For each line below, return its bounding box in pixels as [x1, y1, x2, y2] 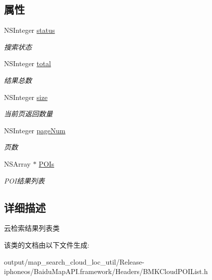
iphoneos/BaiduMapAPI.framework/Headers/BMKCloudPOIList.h [4, 266, 208, 277]
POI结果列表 [4, 175, 45, 186]
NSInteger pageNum [4, 125, 66, 135]
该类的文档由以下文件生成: [4, 239, 89, 250]
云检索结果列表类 [4, 223, 60, 233]
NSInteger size [4, 92, 48, 102]
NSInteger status [4, 25, 55, 35]
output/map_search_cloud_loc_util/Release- [4, 256, 144, 267]
